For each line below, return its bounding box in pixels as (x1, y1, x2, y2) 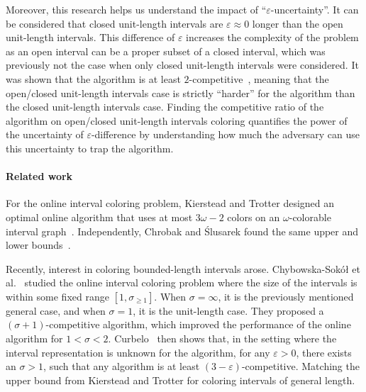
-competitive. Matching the (241, 359, 360, 374)
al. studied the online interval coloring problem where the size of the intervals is (6, 275, 357, 290)
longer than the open (252, 16, 343, 30)
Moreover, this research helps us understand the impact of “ (6, 2, 267, 16)
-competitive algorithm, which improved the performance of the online (45, 317, 351, 332)
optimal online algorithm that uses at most (6, 209, 193, 224)
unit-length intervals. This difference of (6, 30, 175, 45)
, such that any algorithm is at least (43, 359, 200, 374)
